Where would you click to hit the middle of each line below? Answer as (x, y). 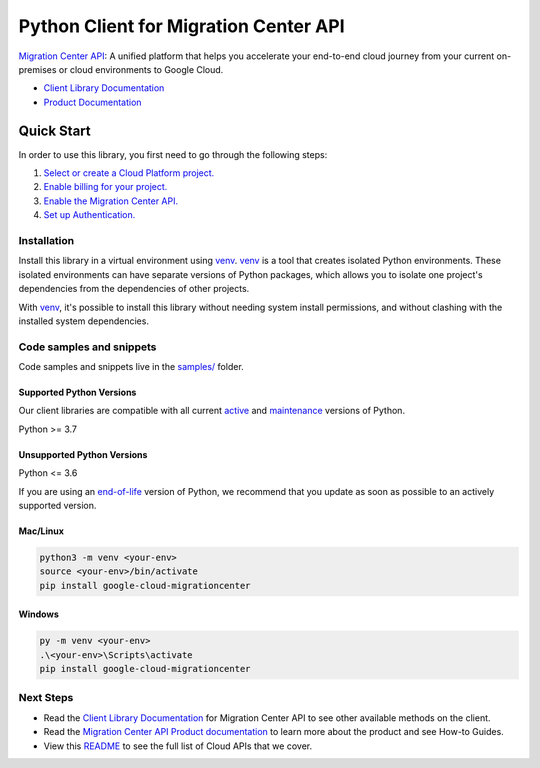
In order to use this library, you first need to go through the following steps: (173, 154)
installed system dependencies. (84, 321)
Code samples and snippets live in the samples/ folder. (131, 367)
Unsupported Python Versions (83, 454)
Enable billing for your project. (105, 187)
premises (37, 69)
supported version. (57, 505)
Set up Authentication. (89, 215)
